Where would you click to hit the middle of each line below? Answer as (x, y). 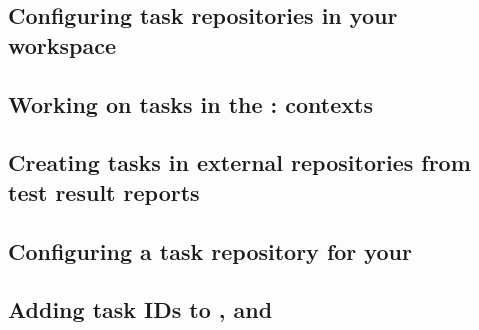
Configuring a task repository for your (210, 250)
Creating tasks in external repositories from (239, 162)
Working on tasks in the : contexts (190, 103)
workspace (62, 44)
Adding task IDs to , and (140, 309)
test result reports (104, 191)
